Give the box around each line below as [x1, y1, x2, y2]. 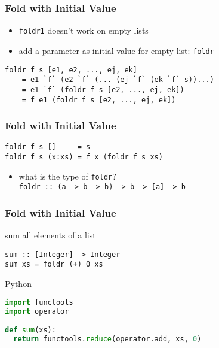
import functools [5, 298, 73, 307]
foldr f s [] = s [5, 143, 91, 152]
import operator [5, 307, 69, 316]
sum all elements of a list [5, 229, 96, 241]
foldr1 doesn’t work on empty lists [18, 24, 149, 37]
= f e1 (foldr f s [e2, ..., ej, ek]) [21, 95, 176, 104]
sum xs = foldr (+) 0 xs [5, 260, 103, 269]
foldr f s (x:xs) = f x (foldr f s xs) [5, 153, 163, 162]
